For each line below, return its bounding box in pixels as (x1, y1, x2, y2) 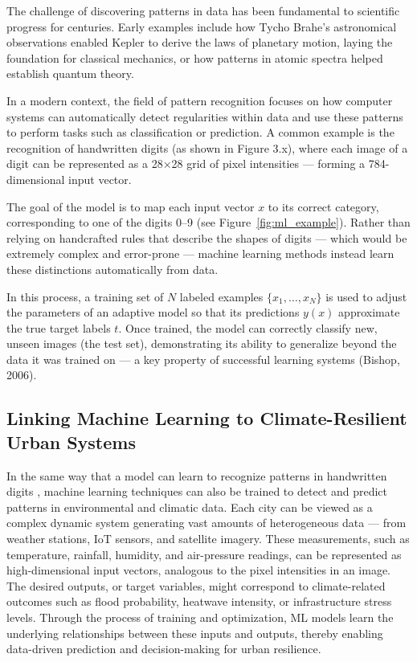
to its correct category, (268, 198, 379, 215)
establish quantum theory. (6, 65, 134, 82)
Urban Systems (6, 429, 136, 454)
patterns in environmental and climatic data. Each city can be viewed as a (6, 498, 373, 515)
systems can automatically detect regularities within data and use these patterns (6, 108, 403, 125)
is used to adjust (325, 288, 407, 304)
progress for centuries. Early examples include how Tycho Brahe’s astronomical (6, 18, 397, 35)
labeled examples (179, 288, 264, 304)
